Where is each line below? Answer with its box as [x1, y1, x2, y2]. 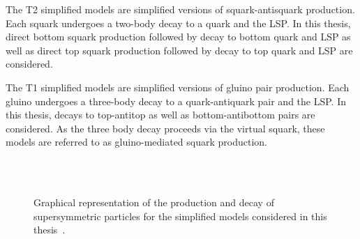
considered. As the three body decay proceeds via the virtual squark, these [6, 121, 325, 135]
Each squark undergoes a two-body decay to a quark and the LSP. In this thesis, [6, 15, 351, 30]
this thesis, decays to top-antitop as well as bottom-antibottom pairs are [6, 107, 315, 122]
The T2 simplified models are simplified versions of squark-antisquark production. [6, 2, 355, 16]
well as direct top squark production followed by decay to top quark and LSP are [6, 43, 353, 57]
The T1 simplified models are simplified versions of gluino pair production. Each [6, 79, 350, 94]
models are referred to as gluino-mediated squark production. [6, 134, 267, 149]
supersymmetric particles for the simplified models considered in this [33, 208, 327, 223]
